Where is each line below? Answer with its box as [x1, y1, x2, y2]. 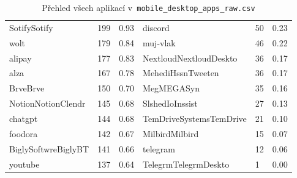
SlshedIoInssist [143, 97, 198, 110]
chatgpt [9, 112, 38, 124]
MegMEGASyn [143, 82, 200, 94]
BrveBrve [9, 82, 45, 94]
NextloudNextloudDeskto [143, 51, 238, 64]
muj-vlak [143, 36, 176, 49]
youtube [9, 157, 40, 170]
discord [143, 21, 170, 34]
